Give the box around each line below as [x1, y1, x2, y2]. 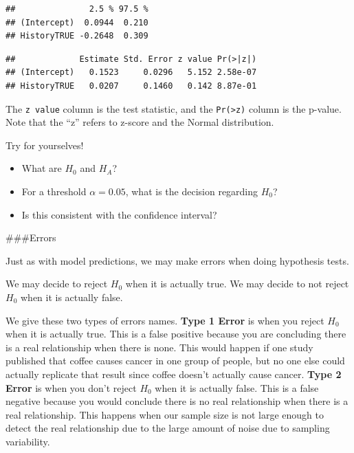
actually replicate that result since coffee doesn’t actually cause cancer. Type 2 [5, 366, 342, 381]
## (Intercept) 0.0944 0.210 [5, 17, 148, 27]
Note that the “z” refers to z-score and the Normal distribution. [5, 115, 274, 129]
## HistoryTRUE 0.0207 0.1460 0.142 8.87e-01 [5, 80, 257, 91]
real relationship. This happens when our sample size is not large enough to [5, 407, 324, 421]
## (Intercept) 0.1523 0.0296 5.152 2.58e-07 [5, 67, 257, 78]
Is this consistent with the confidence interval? [21, 207, 217, 221]
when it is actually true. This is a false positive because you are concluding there [5, 327, 346, 341]
